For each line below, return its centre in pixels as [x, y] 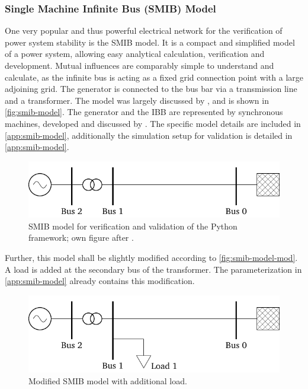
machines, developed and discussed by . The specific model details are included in [153, 123]
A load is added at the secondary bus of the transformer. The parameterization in [153, 269]
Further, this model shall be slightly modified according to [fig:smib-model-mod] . [151, 257]
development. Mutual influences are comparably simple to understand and [139, 65]
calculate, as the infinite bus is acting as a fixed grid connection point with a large [154, 77]
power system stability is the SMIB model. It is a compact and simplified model [150, 42]
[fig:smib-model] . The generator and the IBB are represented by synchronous [144, 112]
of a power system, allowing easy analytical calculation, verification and [135, 54]
